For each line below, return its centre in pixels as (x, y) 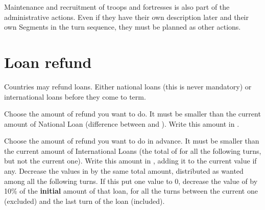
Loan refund (48, 62)
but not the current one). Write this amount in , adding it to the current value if (130, 161)
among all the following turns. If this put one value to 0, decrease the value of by (131, 181)
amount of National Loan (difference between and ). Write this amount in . (122, 123)
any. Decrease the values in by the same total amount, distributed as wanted (124, 171)
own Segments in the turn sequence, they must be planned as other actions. (123, 27)
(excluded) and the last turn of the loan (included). (85, 201)
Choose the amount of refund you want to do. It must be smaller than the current (132, 114)
